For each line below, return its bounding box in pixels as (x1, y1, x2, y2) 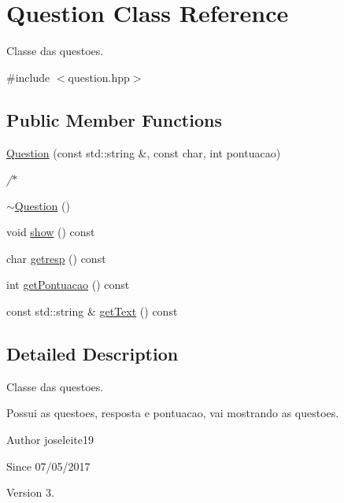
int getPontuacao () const (6, 276, 130, 293)
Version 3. (6, 484, 54, 501)
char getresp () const (6, 250, 106, 266)
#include (6, 68, 50, 85)
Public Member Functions (6, 107, 222, 131)
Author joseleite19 (6, 431, 94, 448)
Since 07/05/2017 (6, 457, 91, 474)
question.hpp (68, 68, 130, 85)
